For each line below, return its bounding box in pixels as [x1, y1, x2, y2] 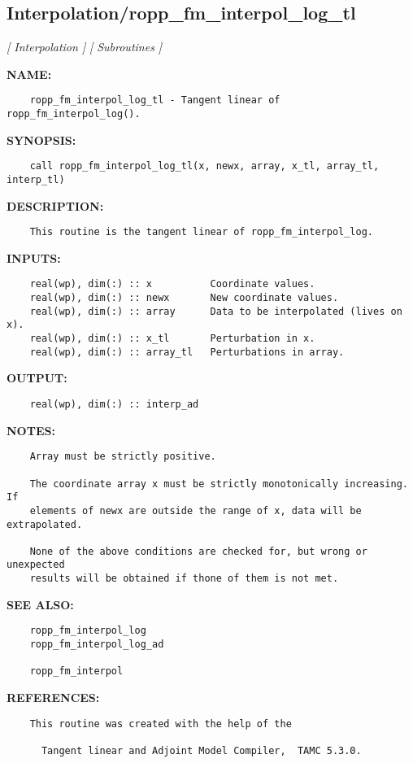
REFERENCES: [7, 689, 100, 706]
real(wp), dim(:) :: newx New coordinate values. [29, 292, 339, 304]
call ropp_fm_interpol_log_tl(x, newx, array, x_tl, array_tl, [29, 160, 380, 172]
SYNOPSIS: [7, 131, 76, 148]
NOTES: [7, 421, 55, 438]
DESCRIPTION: [7, 197, 104, 214]
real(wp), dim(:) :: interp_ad [29, 398, 199, 410]
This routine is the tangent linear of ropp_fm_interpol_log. [29, 226, 374, 238]
